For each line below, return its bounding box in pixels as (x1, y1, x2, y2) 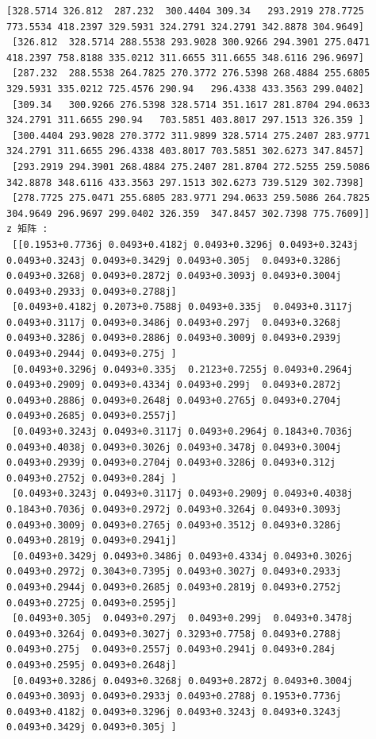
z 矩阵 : (6, 223, 48, 235)
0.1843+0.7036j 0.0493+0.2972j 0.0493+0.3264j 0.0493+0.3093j (6, 504, 342, 515)
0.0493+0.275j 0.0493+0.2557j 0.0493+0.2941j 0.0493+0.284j (6, 644, 336, 656)
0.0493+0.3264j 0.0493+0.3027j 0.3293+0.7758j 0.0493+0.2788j (6, 628, 342, 640)
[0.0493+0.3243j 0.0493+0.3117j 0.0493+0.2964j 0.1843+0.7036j (12, 426, 353, 438)
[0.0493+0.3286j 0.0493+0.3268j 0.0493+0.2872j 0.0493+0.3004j (12, 675, 353, 687)
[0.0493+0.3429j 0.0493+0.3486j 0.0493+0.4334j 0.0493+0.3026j (12, 550, 353, 562)
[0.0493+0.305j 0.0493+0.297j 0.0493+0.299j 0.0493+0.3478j (12, 613, 353, 625)
